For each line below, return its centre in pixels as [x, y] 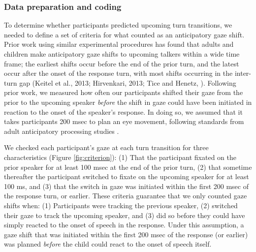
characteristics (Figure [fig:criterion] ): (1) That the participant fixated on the [120, 157]
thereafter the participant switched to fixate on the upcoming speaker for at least [127, 176]
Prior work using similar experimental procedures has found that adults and [119, 44]
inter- [243, 73]
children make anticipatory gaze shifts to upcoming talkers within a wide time [122, 54]
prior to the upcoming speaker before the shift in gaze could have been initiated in [128, 102]
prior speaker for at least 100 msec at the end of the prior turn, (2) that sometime [128, 167]
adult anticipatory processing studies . [62, 131]
